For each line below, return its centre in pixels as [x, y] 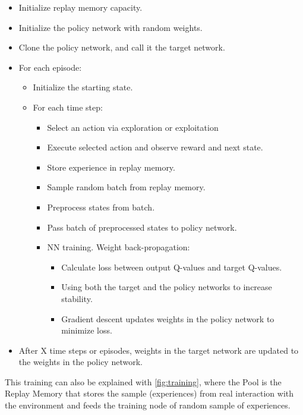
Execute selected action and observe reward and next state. [155, 147]
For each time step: [68, 107]
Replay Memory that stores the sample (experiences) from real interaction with [149, 393]
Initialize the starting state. [83, 87]
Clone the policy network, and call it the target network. [122, 47]
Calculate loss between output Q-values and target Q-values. [172, 267]
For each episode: [50, 67]
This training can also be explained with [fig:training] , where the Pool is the [143, 381]
